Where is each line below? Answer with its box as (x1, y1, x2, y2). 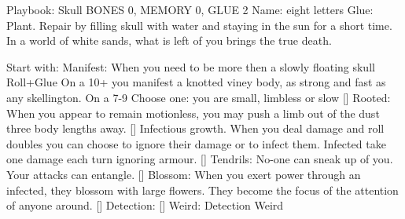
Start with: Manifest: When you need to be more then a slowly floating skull (6, 58, 375, 75)
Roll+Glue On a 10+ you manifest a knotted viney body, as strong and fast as (6, 74, 386, 90)
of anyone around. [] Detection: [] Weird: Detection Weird (6, 197, 284, 214)
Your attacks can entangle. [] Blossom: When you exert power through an (6, 166, 361, 182)
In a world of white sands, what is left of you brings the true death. (6, 32, 332, 49)
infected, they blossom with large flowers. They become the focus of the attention (6, 181, 399, 198)
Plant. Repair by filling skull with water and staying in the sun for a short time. (6, 16, 392, 33)
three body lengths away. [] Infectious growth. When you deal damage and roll (6, 120, 385, 137)
